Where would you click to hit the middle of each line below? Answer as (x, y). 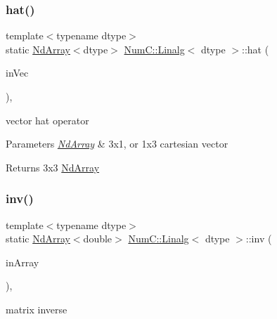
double (98, 239)
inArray (22, 262)
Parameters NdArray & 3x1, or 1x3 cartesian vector (117, 144)
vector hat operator (47, 120)
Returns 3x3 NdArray (53, 167)
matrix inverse (37, 309)
